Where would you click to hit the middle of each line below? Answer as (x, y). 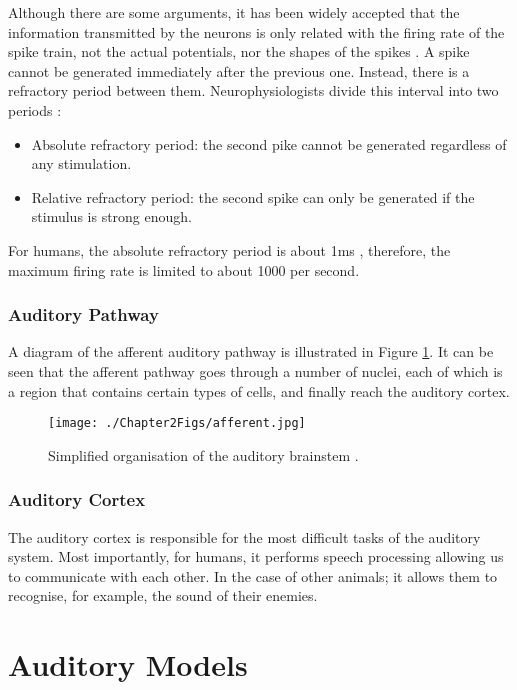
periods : (35, 109)
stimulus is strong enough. (111, 216)
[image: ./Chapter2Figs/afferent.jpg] (177, 423)
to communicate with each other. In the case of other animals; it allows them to (253, 575)
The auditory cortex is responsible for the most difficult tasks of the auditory (244, 536)
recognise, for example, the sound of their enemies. (163, 595)
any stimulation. (81, 163)
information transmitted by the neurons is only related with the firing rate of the (256, 31)
